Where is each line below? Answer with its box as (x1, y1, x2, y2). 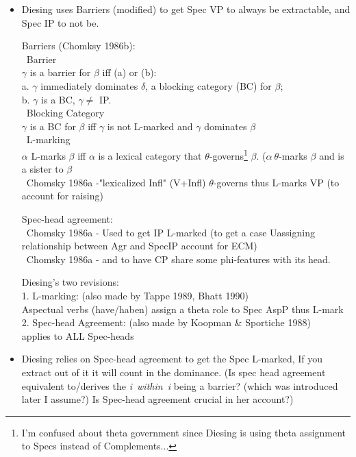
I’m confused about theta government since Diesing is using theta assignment (21, 425, 346, 439)
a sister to (21, 162, 64, 176)
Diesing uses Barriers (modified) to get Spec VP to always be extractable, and (21, 2, 351, 16)
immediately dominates (40, 78, 138, 92)
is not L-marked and (107, 119, 193, 133)
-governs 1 (209, 146, 248, 162)
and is (319, 148, 344, 162)
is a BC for (29, 119, 76, 133)
